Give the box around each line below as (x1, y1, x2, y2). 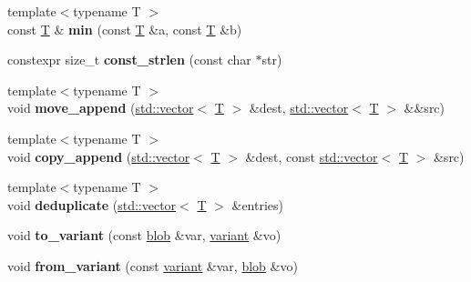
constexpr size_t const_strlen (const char (7, 50, 251, 69)
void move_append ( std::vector (7, 98, 194, 117)
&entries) (231, 195, 284, 214)
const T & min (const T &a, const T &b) (7, 19, 242, 38)
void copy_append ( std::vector (7, 146, 190, 166)
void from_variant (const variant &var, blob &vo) (7, 256, 298, 275)
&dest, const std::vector (245, 146, 378, 166)
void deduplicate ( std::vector (7, 195, 177, 214)
